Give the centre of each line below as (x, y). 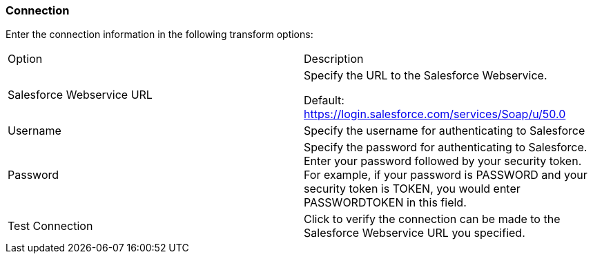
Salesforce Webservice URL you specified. (415, 233)
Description (334, 59)
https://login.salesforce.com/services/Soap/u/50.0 (435, 114)
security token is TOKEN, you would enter (412, 189)
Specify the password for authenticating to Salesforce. (446, 147)
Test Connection (50, 226)
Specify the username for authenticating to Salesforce (445, 131)
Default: (324, 100)
